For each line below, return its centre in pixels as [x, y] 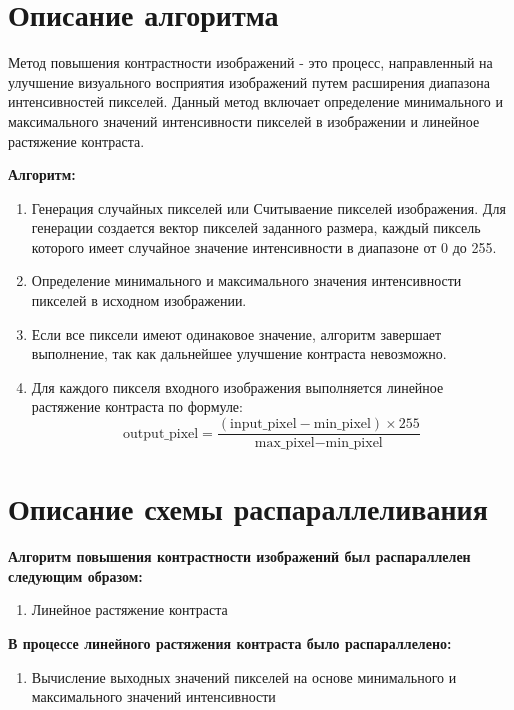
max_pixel [284, 443]
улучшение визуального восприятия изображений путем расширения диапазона [249, 81]
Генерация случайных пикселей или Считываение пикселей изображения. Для [268, 207]
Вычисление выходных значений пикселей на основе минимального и [244, 676]
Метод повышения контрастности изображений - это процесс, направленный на [250, 62]
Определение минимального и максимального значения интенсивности [246, 280]
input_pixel [263, 424]
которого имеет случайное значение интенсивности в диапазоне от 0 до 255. [264, 246]
